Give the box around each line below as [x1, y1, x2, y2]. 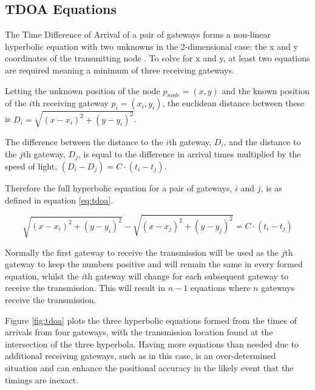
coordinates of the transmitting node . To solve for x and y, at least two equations [5, 52, 310, 64]
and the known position [222, 84, 310, 97]
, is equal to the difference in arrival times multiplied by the [78, 147, 301, 160]
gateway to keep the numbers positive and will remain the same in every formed [5, 258, 303, 270]
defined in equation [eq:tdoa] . [5, 193, 113, 206]
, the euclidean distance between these [162, 97, 305, 109]
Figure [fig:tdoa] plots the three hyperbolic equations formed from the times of [5, 313, 297, 326]
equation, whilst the [5, 269, 79, 282]
